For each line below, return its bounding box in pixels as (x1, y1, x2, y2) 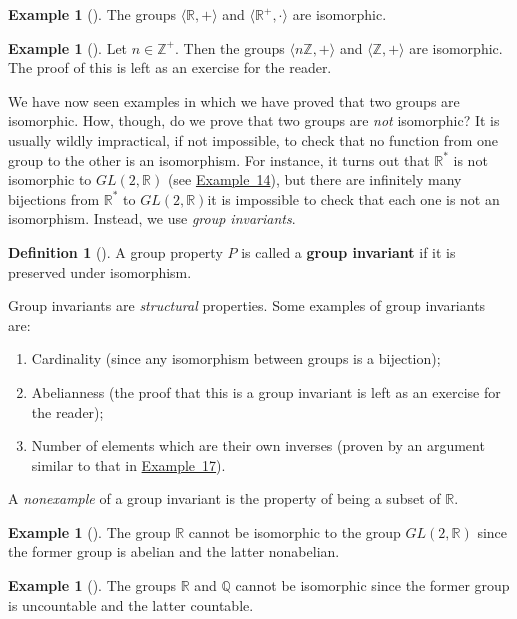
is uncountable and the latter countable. (8, 594, 254, 615)
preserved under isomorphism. (8, 261, 192, 282)
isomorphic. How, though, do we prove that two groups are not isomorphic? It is (8, 110, 500, 131)
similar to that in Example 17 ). (31, 454, 226, 475)
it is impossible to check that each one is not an (207, 188, 500, 209)
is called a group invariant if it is (241, 241, 456, 262)
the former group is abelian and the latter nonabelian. (8, 541, 340, 562)
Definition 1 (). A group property (8, 241, 223, 262)
